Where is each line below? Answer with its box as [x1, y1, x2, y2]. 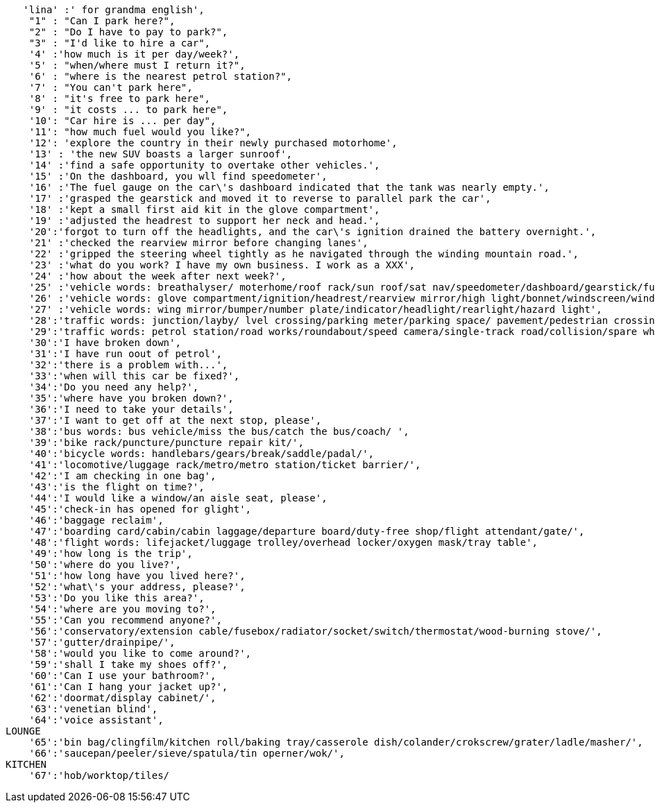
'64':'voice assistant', [28, 714, 164, 725]
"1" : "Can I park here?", [28, 15, 176, 26]
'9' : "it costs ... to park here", [28, 104, 228, 115]
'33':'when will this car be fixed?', [28, 370, 240, 381]
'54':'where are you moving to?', [28, 603, 216, 614]
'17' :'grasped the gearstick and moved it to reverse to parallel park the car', [28, 193, 491, 204]
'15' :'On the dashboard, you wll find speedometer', [28, 171, 327, 182]
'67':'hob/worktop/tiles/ [28, 770, 170, 781]
